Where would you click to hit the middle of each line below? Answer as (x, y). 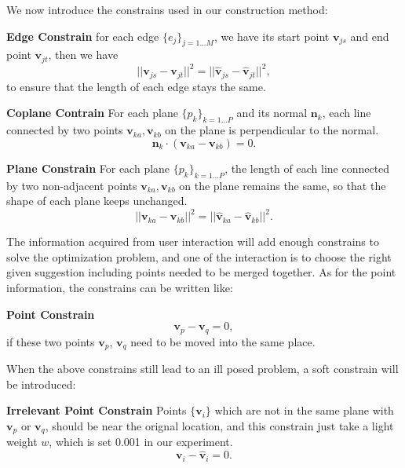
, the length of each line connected (307, 168)
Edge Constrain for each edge (83, 36)
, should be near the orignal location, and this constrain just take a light (219, 425)
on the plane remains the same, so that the (283, 185)
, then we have (83, 55)
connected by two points (65, 130)
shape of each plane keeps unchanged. (97, 201)
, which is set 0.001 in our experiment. (141, 442)
